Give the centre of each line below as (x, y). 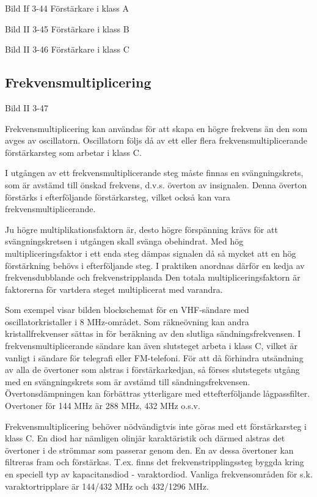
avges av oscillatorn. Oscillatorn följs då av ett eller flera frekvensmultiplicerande (156, 140)
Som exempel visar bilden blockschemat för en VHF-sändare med (127, 310)
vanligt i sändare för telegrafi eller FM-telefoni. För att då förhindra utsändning (154, 357)
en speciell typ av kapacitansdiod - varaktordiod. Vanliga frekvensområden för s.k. (159, 474)
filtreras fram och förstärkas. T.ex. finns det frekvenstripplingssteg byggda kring (155, 462)
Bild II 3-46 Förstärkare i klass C (67, 49)
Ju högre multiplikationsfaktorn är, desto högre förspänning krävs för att (141, 229)
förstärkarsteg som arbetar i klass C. (73, 152)
